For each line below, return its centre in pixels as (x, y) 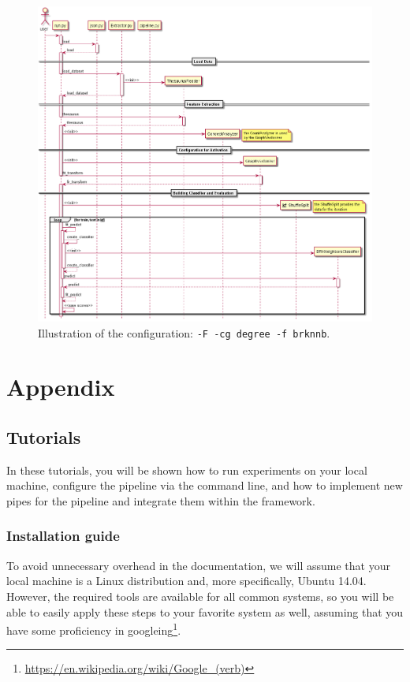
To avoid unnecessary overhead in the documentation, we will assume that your (198, 565)
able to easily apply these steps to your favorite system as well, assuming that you (205, 611)
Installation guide (63, 536)
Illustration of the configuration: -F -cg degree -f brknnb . (184, 332)
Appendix (61, 387)
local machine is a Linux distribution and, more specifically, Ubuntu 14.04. (186, 581)
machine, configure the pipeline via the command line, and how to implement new (205, 485)
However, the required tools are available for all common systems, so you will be (200, 596)
